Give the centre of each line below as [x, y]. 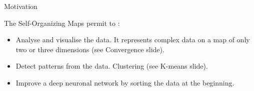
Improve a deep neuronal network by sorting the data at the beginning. [125, 82]
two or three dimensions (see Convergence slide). [90, 49]
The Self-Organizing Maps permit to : [62, 23]
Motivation [21, 6]
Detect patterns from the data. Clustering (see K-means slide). [112, 66]
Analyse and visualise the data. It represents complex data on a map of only [133, 40]
